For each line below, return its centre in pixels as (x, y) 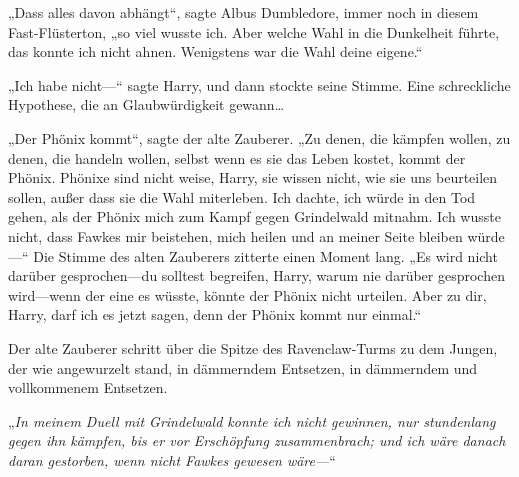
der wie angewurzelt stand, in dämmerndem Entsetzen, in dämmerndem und (243, 367)
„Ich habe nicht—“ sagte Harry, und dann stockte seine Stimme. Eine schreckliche (259, 84)
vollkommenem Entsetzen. (88, 387)
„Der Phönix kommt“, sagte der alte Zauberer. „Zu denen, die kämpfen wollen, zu (259, 137)
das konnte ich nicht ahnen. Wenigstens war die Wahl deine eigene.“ (215, 51)
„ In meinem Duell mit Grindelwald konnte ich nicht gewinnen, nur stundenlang (252, 420)
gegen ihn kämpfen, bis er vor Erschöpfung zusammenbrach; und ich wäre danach (257, 440)
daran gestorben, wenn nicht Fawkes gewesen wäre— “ (172, 459)
